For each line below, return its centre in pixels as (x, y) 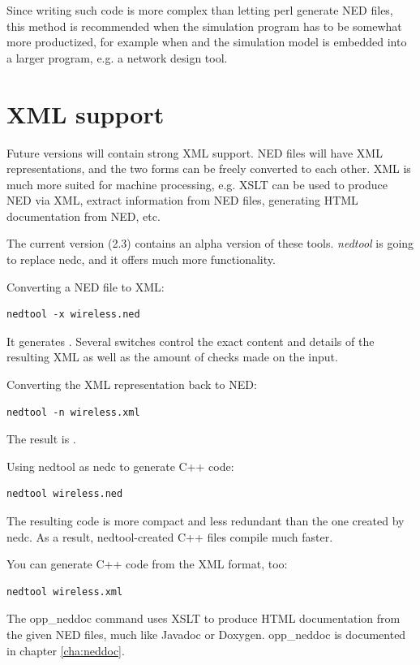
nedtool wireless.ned (65, 494)
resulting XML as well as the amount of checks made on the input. (172, 357)
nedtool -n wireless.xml (73, 412)
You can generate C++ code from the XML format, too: (147, 564)
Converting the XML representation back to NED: (132, 384)
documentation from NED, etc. (84, 216)
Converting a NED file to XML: (86, 286)
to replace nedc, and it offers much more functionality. (141, 259)
